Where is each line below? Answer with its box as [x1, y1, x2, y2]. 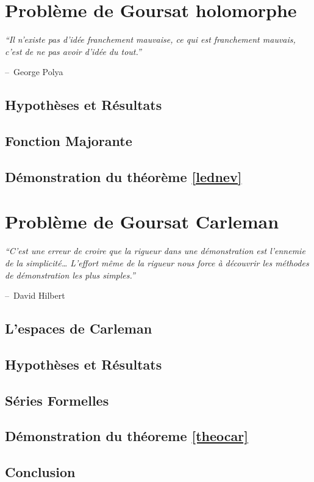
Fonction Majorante [5, 131, 132, 150]
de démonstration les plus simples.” [5, 268, 135, 281]
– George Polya [5, 65, 63, 78]
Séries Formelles [5, 390, 109, 409]
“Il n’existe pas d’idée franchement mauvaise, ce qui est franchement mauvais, [5, 33, 296, 46]
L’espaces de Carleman [5, 319, 152, 338]
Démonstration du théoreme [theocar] [5, 426, 248, 445]
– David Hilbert [5, 289, 65, 302]
